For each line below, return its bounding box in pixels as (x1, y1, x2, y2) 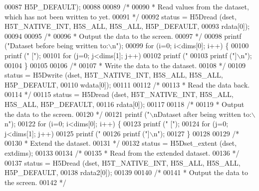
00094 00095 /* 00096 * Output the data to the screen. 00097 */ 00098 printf (4, 30, 242, 41)
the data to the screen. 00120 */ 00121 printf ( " (4, 108, 150, 119)
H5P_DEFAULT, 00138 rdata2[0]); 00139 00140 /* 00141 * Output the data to (4, 167, 248, 178)
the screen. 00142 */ (4, 177, 66, 187)
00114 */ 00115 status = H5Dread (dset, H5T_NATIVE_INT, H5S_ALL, (4, 89, 234, 99)
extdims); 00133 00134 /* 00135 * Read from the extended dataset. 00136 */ (4, 147, 240, 158)
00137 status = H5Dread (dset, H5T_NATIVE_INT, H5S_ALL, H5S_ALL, (4, 157, 241, 168)
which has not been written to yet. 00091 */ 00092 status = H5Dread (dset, (4, 11, 237, 21)
